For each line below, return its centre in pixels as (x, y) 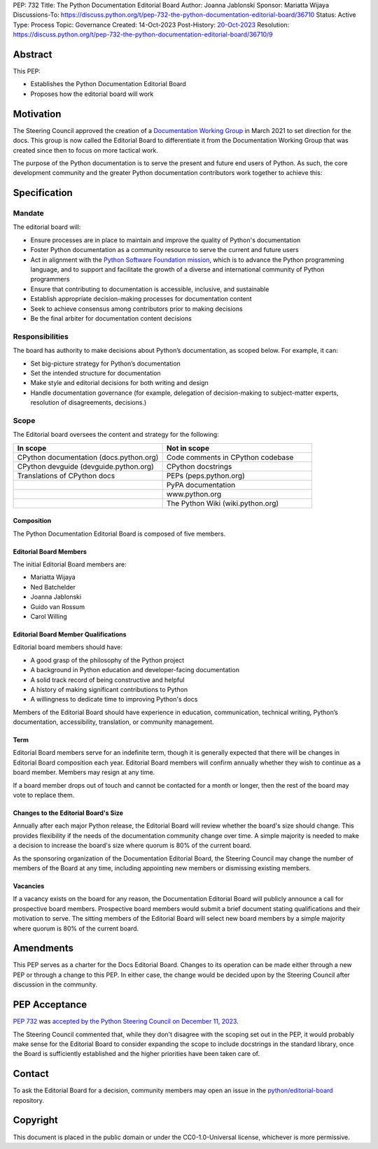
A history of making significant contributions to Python (109, 689)
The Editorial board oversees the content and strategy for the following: (116, 435)
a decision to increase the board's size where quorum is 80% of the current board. (132, 845)
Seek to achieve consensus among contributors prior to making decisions (136, 309)
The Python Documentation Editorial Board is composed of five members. (119, 534)
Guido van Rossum (58, 606)
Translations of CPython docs (66, 475)
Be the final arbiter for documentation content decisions (111, 318)
